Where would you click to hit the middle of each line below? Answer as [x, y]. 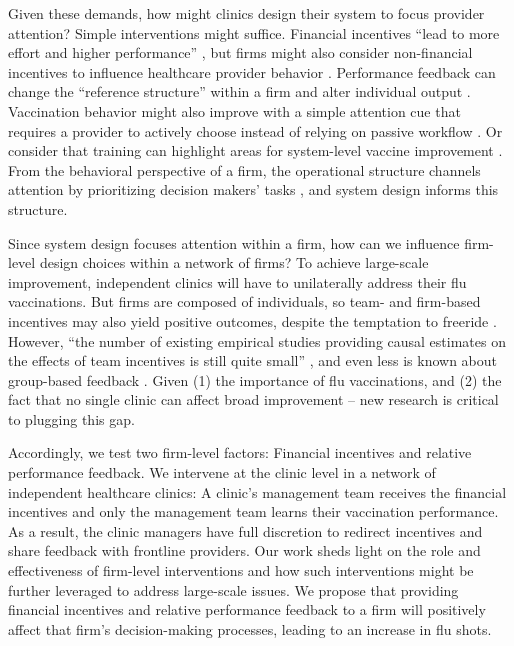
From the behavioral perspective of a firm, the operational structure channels [244, 169]
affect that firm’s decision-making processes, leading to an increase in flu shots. [250, 628]
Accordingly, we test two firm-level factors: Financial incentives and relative [240, 452]
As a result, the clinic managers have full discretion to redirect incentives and [245, 530]
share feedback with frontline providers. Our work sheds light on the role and [244, 550]
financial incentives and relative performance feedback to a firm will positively [247, 609]
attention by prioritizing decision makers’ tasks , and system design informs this [253, 189]
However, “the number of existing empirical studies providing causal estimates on [257, 340]
